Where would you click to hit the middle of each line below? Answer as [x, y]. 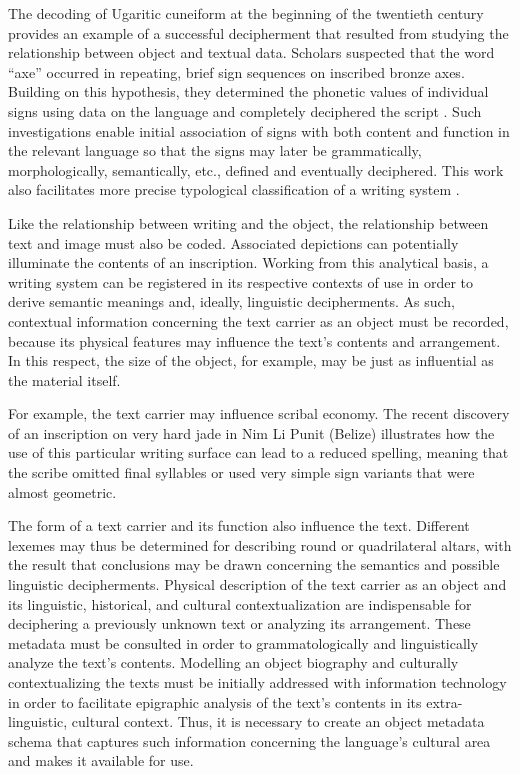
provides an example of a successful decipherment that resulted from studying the [258, 32]
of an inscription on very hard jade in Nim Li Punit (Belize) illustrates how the [251, 432]
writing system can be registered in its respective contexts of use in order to [241, 281]
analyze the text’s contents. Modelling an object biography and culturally [233, 662]
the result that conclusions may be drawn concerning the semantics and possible [254, 564]
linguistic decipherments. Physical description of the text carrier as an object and [257, 584]
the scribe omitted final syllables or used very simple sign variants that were [241, 472]
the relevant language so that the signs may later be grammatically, [215, 150]
